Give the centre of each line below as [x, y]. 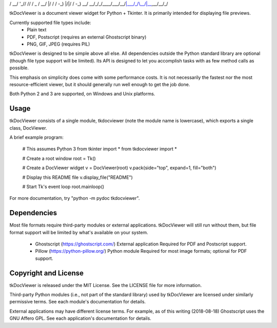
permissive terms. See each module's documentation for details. [78, 302]
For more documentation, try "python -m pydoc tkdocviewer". [75, 198]
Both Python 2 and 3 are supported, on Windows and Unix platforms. [82, 94]
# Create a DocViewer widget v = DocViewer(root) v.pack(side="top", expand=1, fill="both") [119, 168]
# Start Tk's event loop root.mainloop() [63, 187]
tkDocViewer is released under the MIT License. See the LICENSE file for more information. [106, 285]
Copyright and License [47, 273]
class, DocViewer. [28, 128]
